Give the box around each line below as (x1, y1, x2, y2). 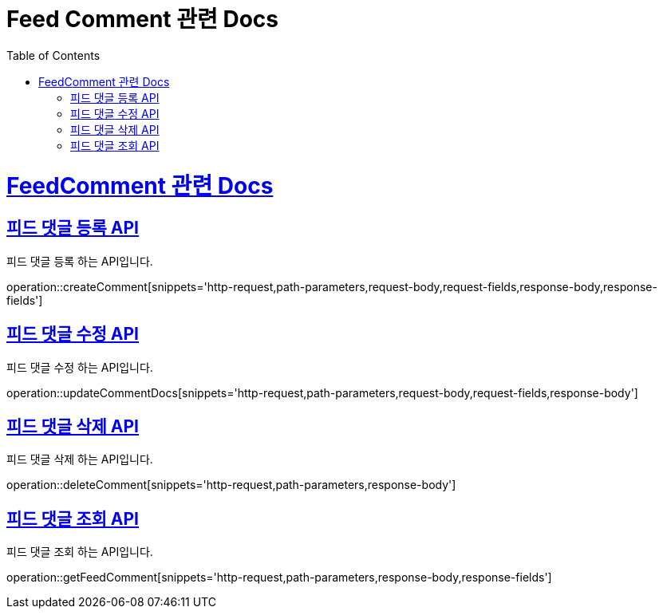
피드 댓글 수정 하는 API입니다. (6, 360, 153, 374)
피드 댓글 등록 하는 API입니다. (6, 254, 153, 268)
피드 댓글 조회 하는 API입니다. (6, 545, 153, 559)
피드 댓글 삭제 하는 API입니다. (6, 452, 153, 467)
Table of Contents (6, 48, 101, 62)
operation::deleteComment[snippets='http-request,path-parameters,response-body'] (6, 478, 456, 492)
